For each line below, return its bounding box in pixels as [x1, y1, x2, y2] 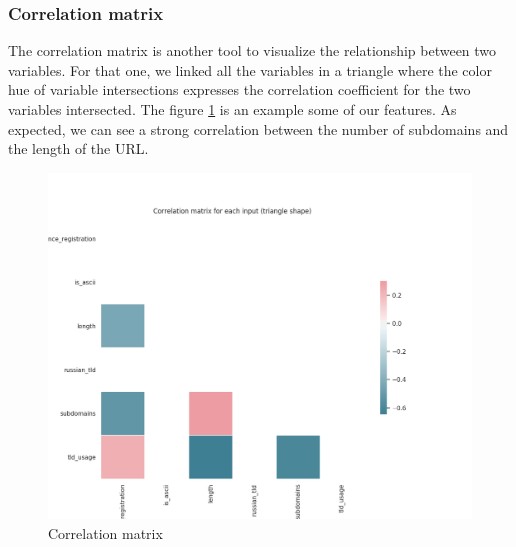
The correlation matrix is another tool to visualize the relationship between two [8, 40, 497, 61]
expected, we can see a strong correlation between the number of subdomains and [8, 118, 509, 139]
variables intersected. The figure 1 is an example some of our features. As [8, 99, 457, 119]
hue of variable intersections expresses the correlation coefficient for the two [8, 79, 471, 100]
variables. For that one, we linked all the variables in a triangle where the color [8, 59, 492, 80]
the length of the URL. [8, 138, 149, 159]
